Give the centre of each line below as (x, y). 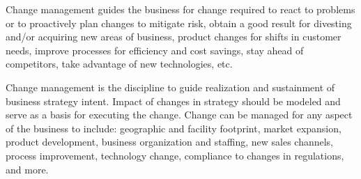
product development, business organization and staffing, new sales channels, (170, 142)
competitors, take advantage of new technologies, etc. (119, 64)
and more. (27, 169)
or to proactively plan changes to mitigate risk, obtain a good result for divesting (179, 23)
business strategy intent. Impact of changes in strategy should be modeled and (173, 101)
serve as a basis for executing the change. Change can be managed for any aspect (179, 115)
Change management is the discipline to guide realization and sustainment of (170, 87)
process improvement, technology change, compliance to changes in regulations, (175, 155)
